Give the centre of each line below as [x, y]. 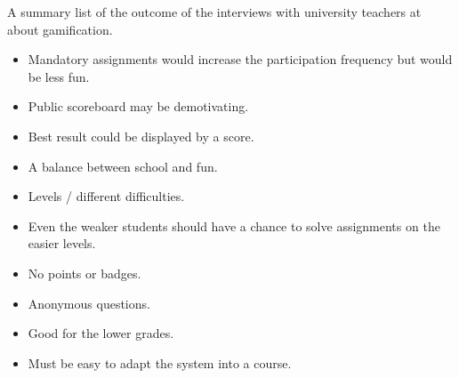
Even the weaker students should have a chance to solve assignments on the [234, 225]
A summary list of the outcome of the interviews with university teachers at [214, 12]
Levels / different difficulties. [106, 196]
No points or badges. [85, 273]
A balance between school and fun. [123, 166]
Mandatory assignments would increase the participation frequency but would [240, 59]
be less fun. [59, 76]
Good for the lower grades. [101, 333]
